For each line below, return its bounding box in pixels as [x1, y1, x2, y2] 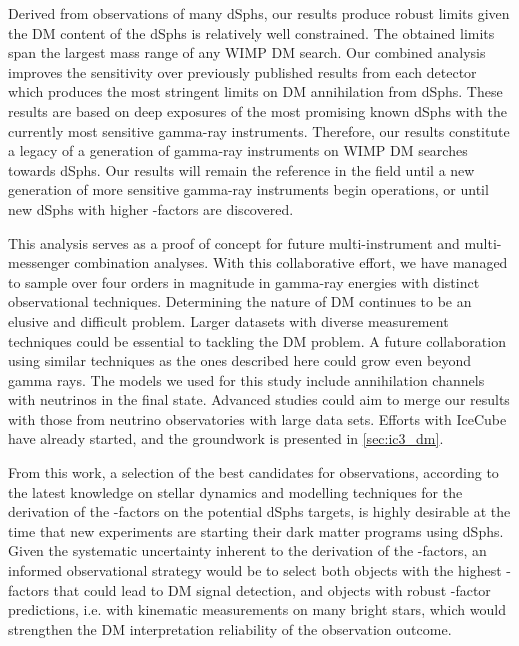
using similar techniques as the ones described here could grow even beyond [8, 350, 471, 371]
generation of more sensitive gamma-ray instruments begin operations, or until [8, 179, 489, 200]
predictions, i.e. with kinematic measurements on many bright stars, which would [8, 599, 506, 620]
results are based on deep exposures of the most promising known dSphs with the [8, 100, 507, 121]
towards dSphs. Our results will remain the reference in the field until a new [8, 159, 475, 180]
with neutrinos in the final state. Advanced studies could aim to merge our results [8, 389, 510, 410]
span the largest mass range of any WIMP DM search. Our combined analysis [8, 42, 486, 63]
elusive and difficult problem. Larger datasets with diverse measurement [8, 310, 449, 331]
